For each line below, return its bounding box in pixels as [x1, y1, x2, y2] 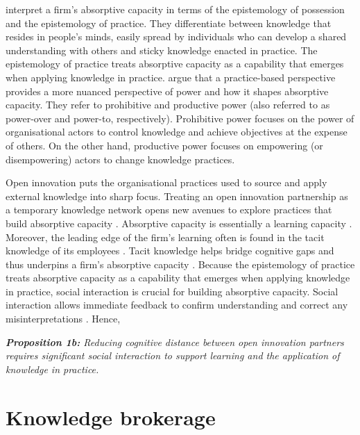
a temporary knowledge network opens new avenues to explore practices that [6, 202, 332, 217]
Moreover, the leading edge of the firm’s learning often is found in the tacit [6, 229, 325, 244]
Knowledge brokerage [6, 402, 216, 431]
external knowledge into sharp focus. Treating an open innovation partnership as [6, 188, 348, 203]
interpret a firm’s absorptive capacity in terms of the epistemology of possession [6, 2, 345, 16]
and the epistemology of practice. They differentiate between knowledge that [6, 15, 332, 30]
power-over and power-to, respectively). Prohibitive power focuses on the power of [6, 110, 354, 125]
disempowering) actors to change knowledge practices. [6, 151, 235, 166]
